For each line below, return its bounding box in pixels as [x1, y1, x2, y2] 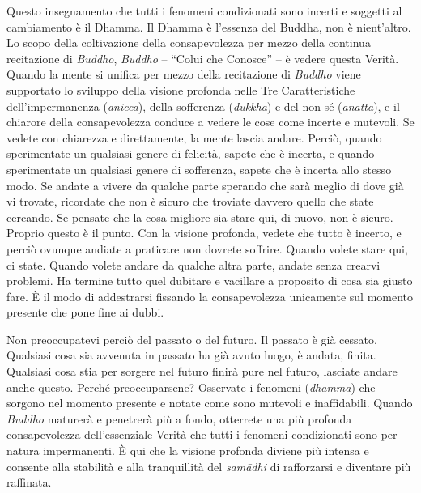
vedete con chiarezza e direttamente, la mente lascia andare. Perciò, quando [6, 129, 382, 146]
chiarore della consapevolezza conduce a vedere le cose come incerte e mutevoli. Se [6, 113, 415, 130]
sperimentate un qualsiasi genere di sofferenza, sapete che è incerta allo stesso [6, 160, 392, 177]
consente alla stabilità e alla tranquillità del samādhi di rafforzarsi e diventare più [6, 457, 411, 474]
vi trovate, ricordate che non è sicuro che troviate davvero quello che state [6, 193, 374, 210]
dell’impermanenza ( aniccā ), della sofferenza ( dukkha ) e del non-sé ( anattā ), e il [6, 97, 400, 114]
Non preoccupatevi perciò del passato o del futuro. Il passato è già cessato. [6, 330, 377, 347]
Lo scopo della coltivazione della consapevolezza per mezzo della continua [6, 34, 371, 51]
